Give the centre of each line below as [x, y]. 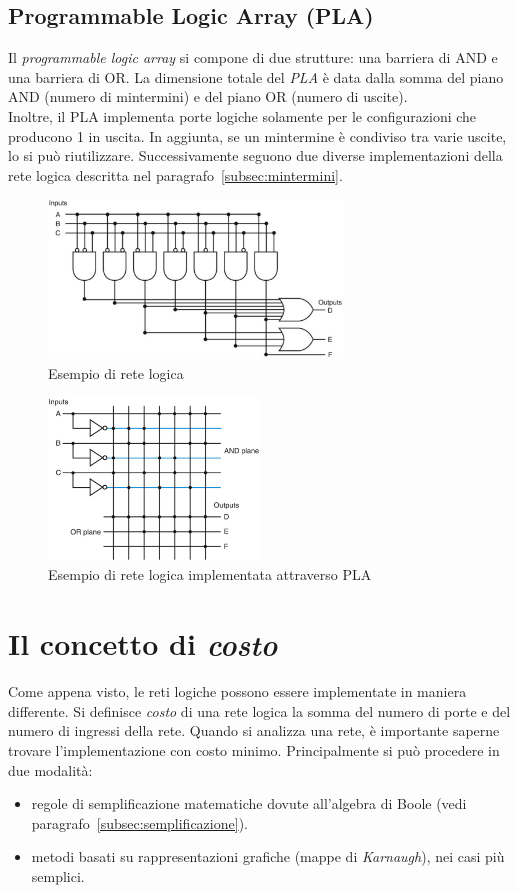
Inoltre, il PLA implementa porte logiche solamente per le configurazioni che [242, 115]
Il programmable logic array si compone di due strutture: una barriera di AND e [253, 57]
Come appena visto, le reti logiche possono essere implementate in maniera [237, 691]
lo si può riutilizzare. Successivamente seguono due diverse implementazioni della [255, 155]
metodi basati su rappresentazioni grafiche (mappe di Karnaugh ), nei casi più [268, 856]
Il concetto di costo [143, 644]
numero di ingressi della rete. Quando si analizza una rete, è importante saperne [254, 730]
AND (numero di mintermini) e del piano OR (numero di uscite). [208, 96]
